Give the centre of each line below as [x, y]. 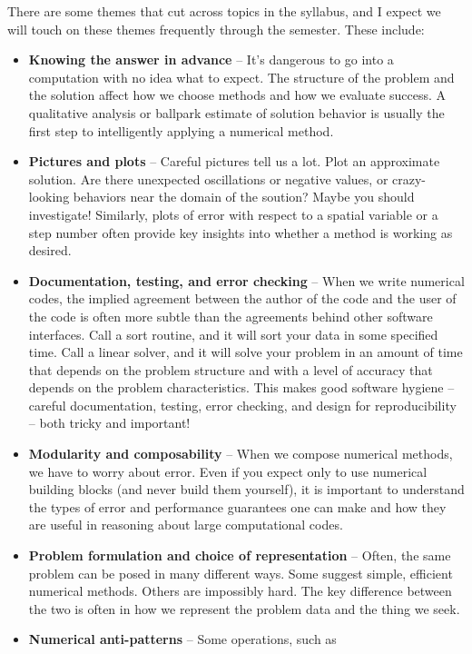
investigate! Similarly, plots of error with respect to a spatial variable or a [233, 214]
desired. [50, 250]
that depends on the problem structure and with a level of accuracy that [231, 369]
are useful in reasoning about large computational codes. [186, 525]
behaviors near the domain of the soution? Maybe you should [244, 197]
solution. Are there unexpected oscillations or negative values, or [208, 178]
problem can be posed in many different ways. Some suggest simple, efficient [241, 573]
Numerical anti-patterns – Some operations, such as [182, 639]
